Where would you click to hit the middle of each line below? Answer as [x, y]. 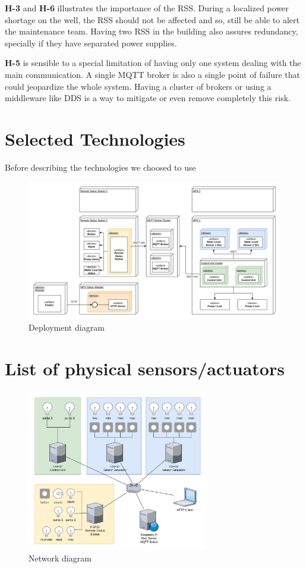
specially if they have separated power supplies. [91, 43]
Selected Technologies [95, 138]
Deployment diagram [67, 327]
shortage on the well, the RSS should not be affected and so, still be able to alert [152, 19]
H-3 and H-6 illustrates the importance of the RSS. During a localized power [147, 8]
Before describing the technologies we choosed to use [100, 167]
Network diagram [60, 558]
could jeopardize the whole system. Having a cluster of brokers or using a [138, 86]
